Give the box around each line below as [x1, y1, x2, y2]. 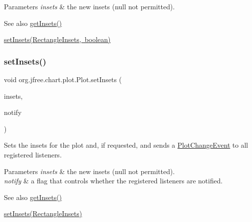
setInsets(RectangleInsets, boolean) [4, 34, 111, 44]
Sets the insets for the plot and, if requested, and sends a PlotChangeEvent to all [4, 140, 248, 150]
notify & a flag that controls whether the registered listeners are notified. [4, 176, 223, 186]
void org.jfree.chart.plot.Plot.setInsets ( [4, 74, 122, 84]
